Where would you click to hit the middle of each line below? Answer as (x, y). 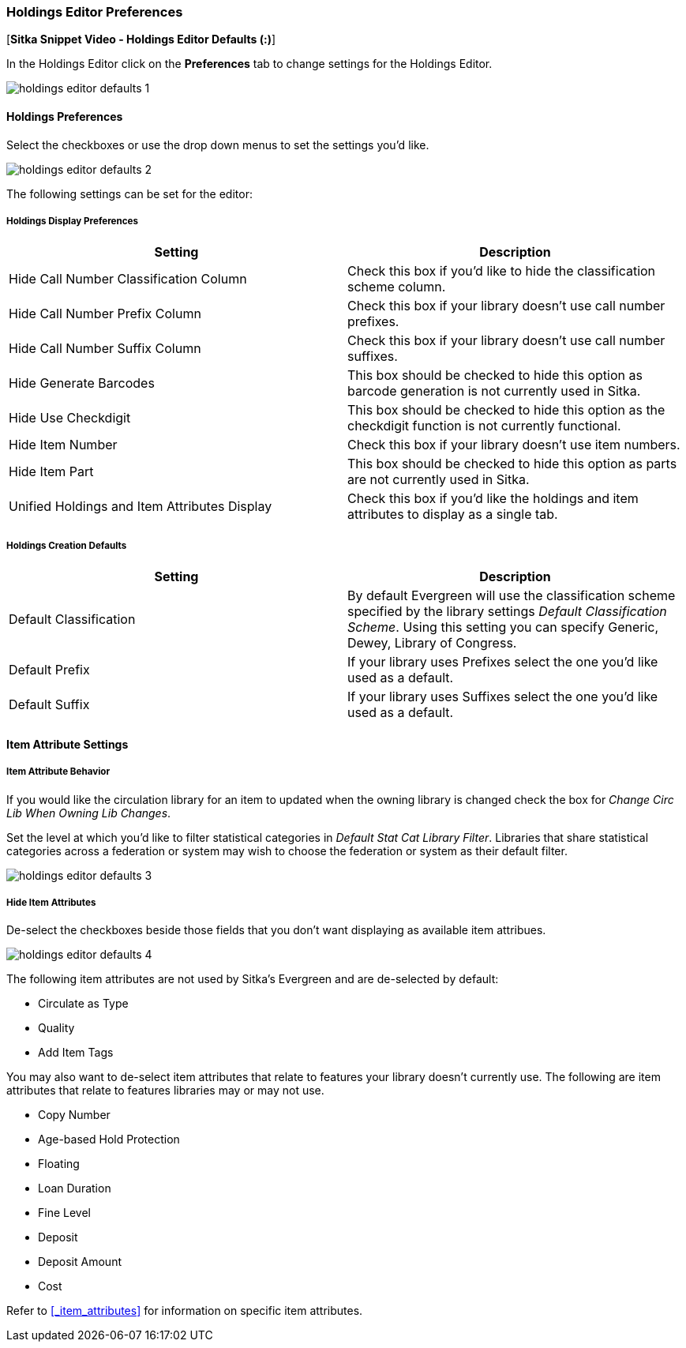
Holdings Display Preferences (72, 221)
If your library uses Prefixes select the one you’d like (503, 662)
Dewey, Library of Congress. (432, 643)
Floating (59, 1164)
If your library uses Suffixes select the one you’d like (503, 697)
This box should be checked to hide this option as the (506, 410)
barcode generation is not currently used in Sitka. (494, 391)
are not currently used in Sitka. (439, 480)
